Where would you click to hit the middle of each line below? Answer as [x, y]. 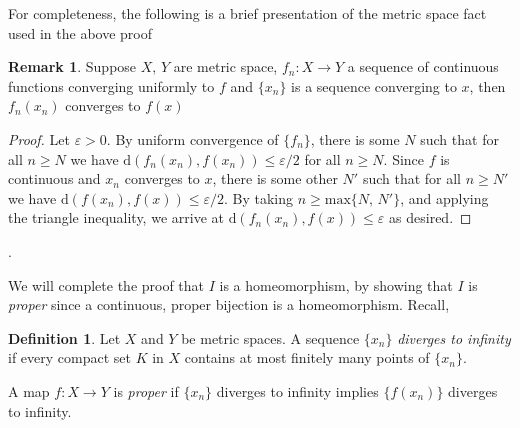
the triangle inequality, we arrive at [116, 217]
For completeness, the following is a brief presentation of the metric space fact [247, 13]
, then [487, 85]
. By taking [258, 197]
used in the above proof [80, 32]
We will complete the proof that [106, 284]
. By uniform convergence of [192, 138]
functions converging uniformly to [111, 85]
